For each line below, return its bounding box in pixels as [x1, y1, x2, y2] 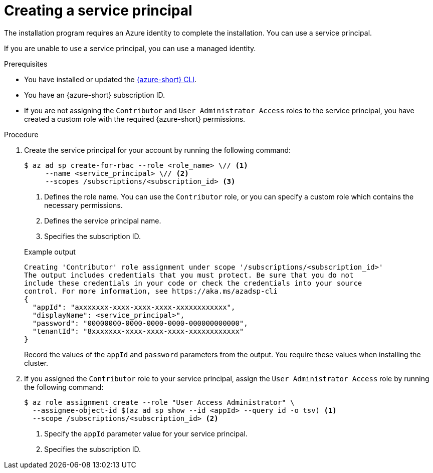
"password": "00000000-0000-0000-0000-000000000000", [32, 319, 248, 327]
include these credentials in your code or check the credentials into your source [24, 279, 362, 287]
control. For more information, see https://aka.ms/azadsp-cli [24, 287, 278, 295]
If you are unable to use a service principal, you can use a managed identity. [4, 44, 256, 53]
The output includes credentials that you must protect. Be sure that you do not [24, 271, 354, 279]
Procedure [4, 130, 39, 139]
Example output [24, 247, 76, 256]
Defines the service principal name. [44, 216, 161, 225]
